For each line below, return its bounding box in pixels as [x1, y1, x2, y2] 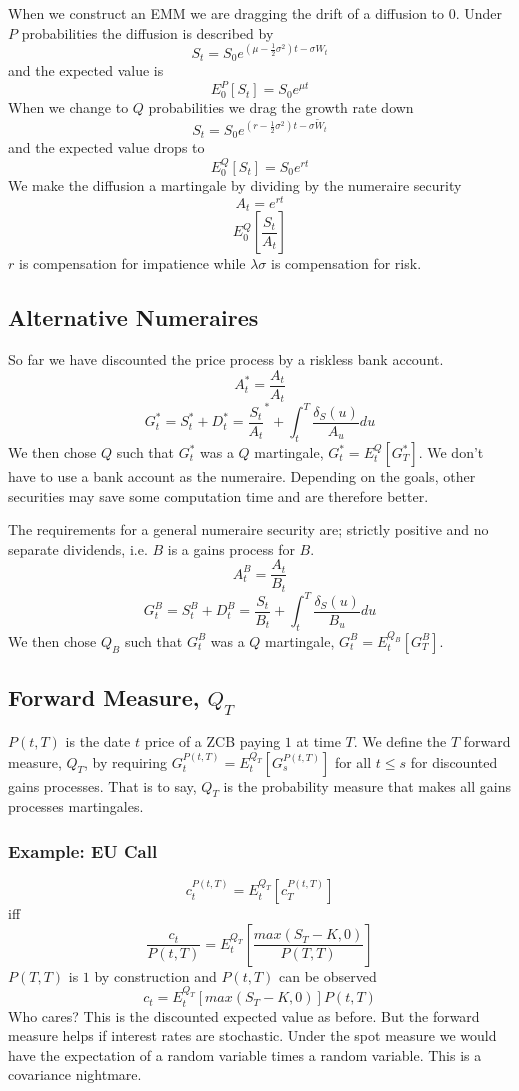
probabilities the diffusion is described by [21, 22, 274, 43]
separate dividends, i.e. [8, 538, 148, 559]
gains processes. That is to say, [8, 775, 197, 796]
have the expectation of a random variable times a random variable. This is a [8, 1044, 482, 1065]
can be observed [279, 965, 377, 986]
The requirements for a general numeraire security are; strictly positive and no [8, 519, 489, 540]
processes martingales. [8, 796, 144, 817]
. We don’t [418, 442, 484, 463]
